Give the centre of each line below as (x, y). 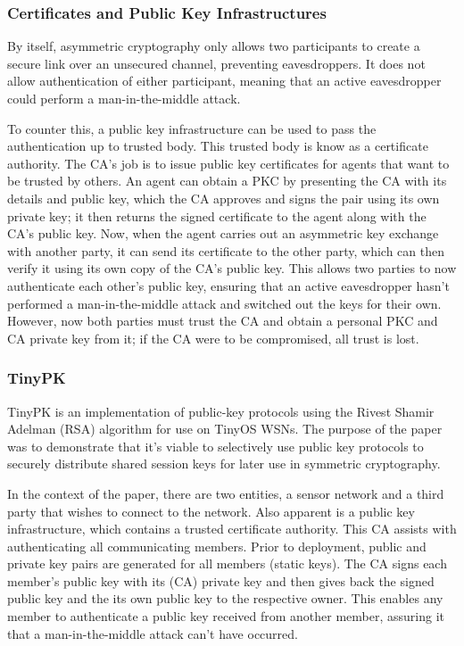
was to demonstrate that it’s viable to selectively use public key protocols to (215, 446)
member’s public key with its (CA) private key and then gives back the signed (221, 580)
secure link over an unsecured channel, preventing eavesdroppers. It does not (216, 63)
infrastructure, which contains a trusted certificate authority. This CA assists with (232, 529)
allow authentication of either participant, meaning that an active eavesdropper (224, 81)
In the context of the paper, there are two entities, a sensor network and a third (226, 493)
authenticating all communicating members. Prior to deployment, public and (217, 546)
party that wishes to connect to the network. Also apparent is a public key (211, 511)
